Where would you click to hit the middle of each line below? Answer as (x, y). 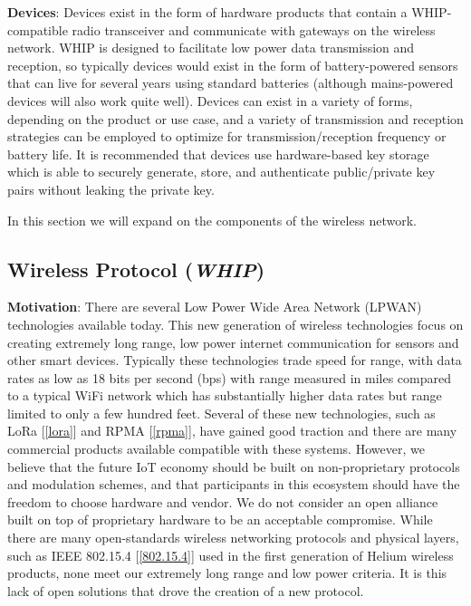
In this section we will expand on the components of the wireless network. (212, 220)
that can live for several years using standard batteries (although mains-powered (231, 83)
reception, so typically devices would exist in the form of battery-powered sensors (233, 65)
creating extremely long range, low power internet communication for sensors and (233, 342)
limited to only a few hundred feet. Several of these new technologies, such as (221, 413)
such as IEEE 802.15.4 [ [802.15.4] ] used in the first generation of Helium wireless (231, 555)
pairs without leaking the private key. (111, 189)
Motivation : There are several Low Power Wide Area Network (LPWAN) (215, 307)
